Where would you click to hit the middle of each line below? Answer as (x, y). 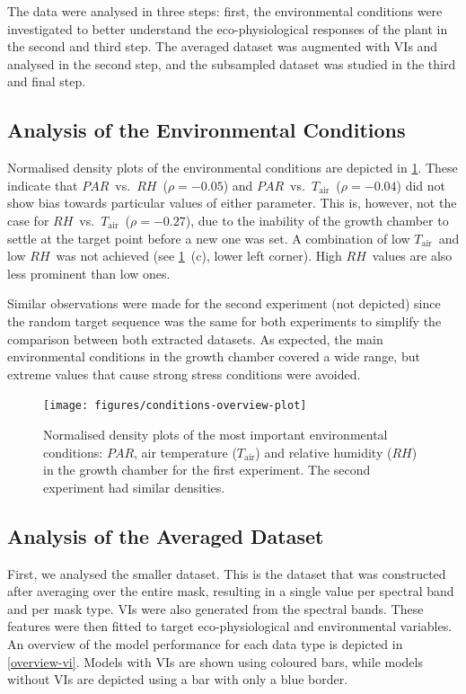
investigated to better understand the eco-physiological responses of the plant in (228, 28)
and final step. (47, 81)
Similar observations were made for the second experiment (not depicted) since (224, 303)
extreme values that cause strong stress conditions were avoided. (184, 374)
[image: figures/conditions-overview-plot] (175, 406)
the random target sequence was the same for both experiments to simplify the (224, 320)
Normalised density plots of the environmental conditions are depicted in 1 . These (233, 168)
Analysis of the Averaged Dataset (166, 535)
